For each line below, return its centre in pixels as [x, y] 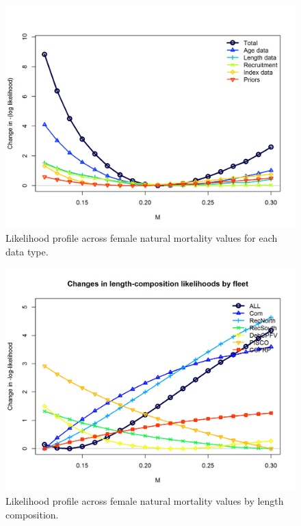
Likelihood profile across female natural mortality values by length [145, 501]
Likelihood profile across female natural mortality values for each [142, 238]
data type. [27, 252]
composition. [32, 514]
